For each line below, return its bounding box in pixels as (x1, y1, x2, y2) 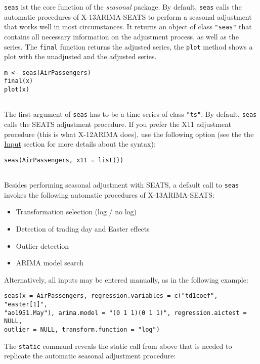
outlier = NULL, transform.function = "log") (4, 326, 160, 333)
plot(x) (4, 86, 30, 94)
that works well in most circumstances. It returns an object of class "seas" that (4, 21, 252, 32)
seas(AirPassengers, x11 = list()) (4, 156, 124, 164)
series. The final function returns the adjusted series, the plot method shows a (4, 41, 253, 52)
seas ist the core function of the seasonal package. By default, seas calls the (4, 2, 242, 12)
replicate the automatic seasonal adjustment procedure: (4, 350, 176, 361)
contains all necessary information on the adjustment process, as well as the (4, 31, 239, 41)
